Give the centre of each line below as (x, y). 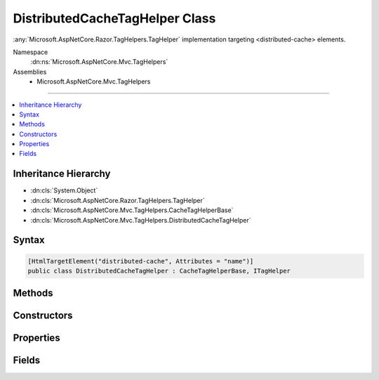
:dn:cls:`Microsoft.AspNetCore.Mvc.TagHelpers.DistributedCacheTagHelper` (141, 220)
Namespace (31, 52)
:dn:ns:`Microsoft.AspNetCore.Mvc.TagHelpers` (99, 62)
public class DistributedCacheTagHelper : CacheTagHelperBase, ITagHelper (159, 271)
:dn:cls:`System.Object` (64, 190)
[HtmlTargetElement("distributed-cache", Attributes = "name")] (141, 261)
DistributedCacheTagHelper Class (114, 18)
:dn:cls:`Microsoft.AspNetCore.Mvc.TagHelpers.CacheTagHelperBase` (132, 210)
